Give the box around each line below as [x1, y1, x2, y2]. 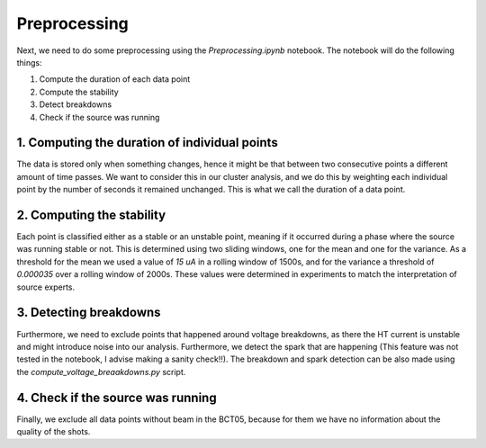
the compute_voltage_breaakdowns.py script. [16, 366, 186, 377]
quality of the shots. [16, 426, 91, 437]
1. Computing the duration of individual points [16, 135, 278, 150]
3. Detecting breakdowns [16, 305, 161, 320]
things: [16, 57, 42, 67]
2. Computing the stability [16, 208, 166, 222]
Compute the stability [39, 86, 119, 97]
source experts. [16, 282, 76, 292]
